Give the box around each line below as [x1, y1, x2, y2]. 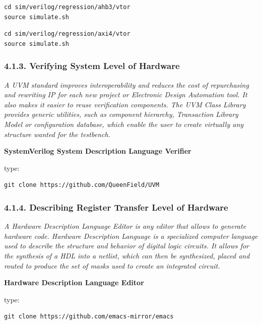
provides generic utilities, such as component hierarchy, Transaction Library [4, 109, 238, 119]
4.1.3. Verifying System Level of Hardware [4, 59, 180, 72]
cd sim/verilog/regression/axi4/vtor [4, 30, 130, 38]
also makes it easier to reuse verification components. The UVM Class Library [4, 99, 246, 109]
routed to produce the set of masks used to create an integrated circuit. [4, 260, 220, 271]
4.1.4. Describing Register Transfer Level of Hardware [4, 201, 228, 213]
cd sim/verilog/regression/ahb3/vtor [4, 4, 130, 11]
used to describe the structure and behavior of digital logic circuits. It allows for [4, 240, 249, 251]
